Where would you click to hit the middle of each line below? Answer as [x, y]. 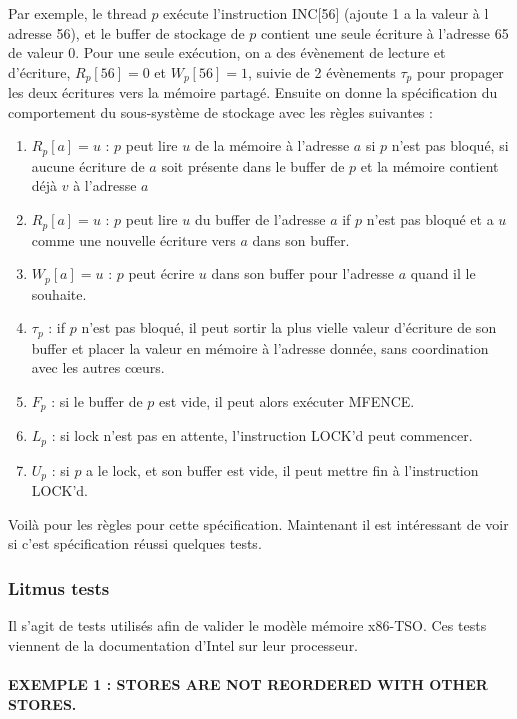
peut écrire [161, 273]
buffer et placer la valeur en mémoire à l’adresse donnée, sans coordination [260, 347]
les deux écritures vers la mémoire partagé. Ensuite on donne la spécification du [253, 92]
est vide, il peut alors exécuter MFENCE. [287, 400]
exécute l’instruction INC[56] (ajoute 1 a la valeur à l [326, 13]
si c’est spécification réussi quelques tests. [135, 543]
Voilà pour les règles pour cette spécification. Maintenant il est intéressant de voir [258, 523]
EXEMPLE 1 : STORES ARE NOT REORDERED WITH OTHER [248, 683]
